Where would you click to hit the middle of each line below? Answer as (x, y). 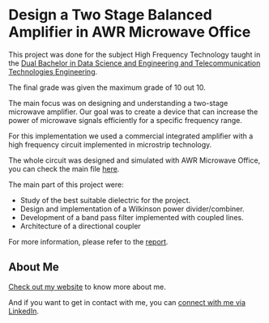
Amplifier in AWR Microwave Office (130, 32)
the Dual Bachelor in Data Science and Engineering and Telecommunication (134, 63)
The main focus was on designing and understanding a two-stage (118, 103)
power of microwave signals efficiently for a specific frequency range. (126, 120)
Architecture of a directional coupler (81, 226)
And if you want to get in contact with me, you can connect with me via (127, 302)
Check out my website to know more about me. (87, 287)
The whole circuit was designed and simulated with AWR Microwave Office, (134, 160)
